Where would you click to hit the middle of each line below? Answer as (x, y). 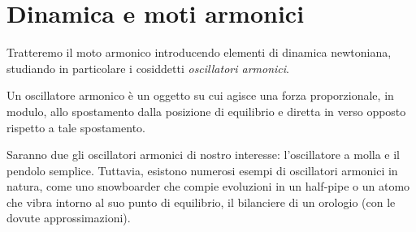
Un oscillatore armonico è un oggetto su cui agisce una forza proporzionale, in (200, 95)
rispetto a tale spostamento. (76, 127)
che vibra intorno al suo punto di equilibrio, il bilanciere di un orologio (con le (201, 202)
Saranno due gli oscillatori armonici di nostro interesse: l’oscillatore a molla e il (204, 155)
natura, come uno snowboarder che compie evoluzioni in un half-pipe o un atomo (208, 186)
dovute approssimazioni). (69, 218)
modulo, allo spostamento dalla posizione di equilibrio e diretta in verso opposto (206, 111)
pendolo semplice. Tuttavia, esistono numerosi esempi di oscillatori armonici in (202, 170)
